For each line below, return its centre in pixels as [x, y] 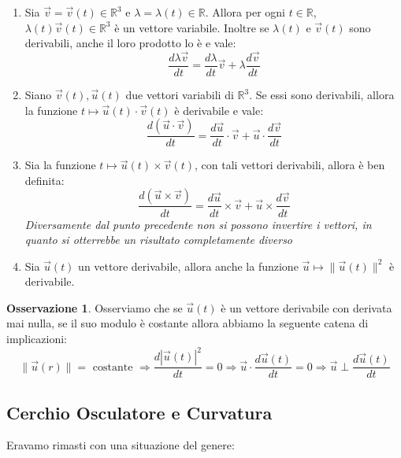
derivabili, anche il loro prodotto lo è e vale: [130, 43]
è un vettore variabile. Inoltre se [192, 27]
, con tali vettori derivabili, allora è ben [290, 165]
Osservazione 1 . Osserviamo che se [95, 307]
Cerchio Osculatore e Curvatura [139, 412]
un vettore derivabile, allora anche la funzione [188, 266]
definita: [45, 180]
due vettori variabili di [180, 95]
